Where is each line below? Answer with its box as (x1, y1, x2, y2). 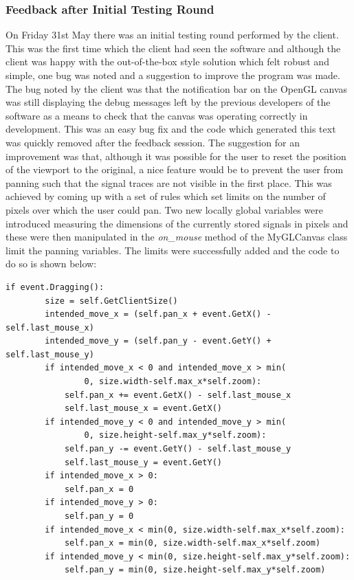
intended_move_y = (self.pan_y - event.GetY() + (45, 336, 272, 346)
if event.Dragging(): (5, 282, 104, 292)
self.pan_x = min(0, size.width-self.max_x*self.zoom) (64, 538, 321, 548)
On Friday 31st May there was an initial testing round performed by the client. (5, 27, 339, 42)
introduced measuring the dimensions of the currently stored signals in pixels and (5, 216, 349, 230)
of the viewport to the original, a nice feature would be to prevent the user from (5, 162, 344, 177)
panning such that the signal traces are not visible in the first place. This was (5, 175, 332, 190)
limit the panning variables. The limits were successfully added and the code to (5, 243, 340, 257)
